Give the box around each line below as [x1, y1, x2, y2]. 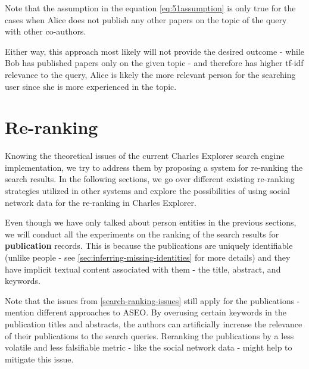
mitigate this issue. [5, 352, 74, 365]
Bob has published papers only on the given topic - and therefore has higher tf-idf [5, 57, 304, 69]
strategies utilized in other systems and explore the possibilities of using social [5, 185, 290, 197]
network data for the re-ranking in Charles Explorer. [5, 196, 196, 208]
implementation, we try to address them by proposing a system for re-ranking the [5, 161, 303, 173]
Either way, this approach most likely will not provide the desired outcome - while [5, 45, 305, 57]
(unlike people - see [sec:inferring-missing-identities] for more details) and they [5, 251, 291, 264]
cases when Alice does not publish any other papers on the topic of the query [5, 13, 287, 26]
